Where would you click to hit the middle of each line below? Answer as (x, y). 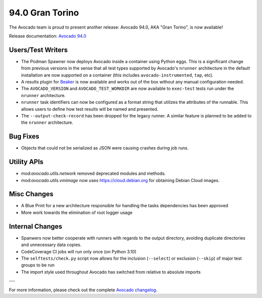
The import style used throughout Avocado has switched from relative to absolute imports (111, 272)
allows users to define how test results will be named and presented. (90, 109)
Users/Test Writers (38, 50)
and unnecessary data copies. (51, 245)
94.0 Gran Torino (44, 13)
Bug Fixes (24, 137)
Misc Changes (31, 194)
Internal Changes (36, 226)
